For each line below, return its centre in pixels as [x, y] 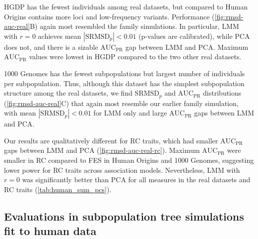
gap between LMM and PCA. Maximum [187, 47]
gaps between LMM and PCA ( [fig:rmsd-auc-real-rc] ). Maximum [102, 150]
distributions [222, 93]
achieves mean [60, 36]
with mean [20, 113]
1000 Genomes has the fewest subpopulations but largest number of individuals [125, 73]
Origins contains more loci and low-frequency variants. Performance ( [109, 16]
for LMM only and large [130, 113]
